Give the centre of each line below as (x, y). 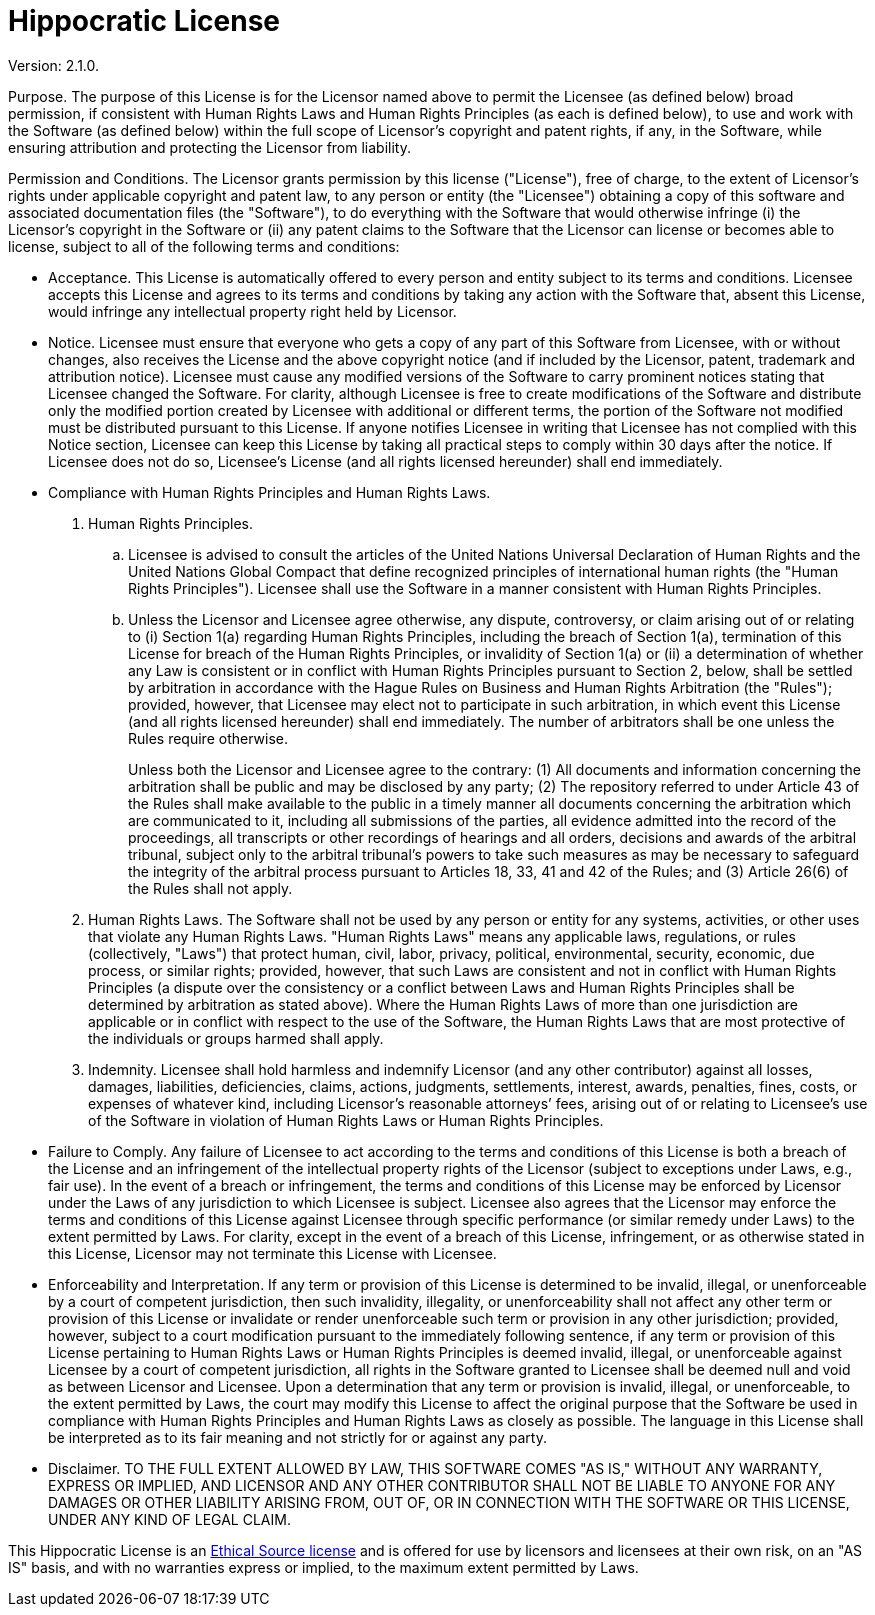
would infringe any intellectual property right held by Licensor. (252, 311)
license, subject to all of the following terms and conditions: (204, 246)
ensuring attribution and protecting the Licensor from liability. (209, 147)
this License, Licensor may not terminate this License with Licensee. (272, 1253)
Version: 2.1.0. (54, 65)
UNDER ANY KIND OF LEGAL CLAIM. (169, 1519)
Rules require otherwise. (208, 738)
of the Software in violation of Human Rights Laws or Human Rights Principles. (346, 1120)
